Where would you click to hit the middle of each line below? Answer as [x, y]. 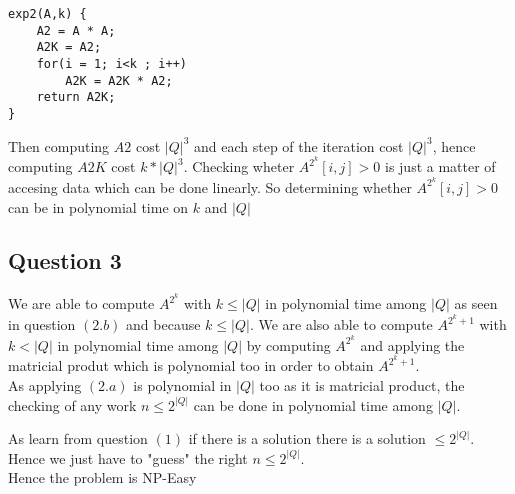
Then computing [59, 145]
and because [163, 324]
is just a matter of [440, 166]
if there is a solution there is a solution [307, 438]
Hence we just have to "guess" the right [128, 457]
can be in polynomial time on [98, 206]
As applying [45, 384]
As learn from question [78, 438]
